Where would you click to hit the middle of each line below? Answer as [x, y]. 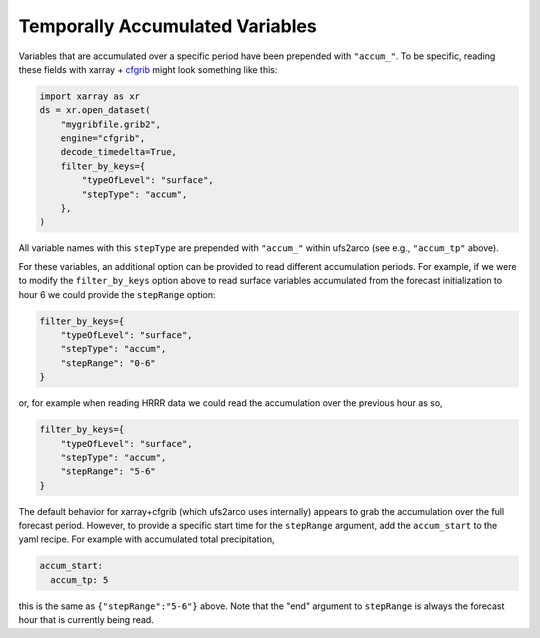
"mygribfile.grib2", [111, 124]
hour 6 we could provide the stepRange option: [117, 294]
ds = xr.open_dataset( [95, 110]
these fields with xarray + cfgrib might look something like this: [148, 69]
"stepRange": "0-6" [108, 363]
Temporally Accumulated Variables [167, 26]
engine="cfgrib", [103, 138]
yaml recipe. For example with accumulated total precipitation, [146, 539]
